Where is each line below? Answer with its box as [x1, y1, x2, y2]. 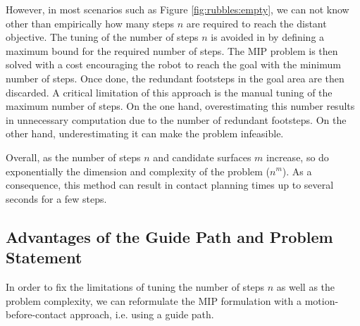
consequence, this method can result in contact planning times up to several [6, 177, 334, 192]
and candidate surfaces [153, 149, 252, 164]
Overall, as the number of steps [6, 149, 141, 164]
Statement [6, 246, 82, 268]
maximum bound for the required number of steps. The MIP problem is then [6, 43, 338, 58]
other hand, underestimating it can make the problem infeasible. [6, 126, 284, 141]
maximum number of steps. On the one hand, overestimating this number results [6, 99, 355, 113]
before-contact [6, 307, 67, 322]
